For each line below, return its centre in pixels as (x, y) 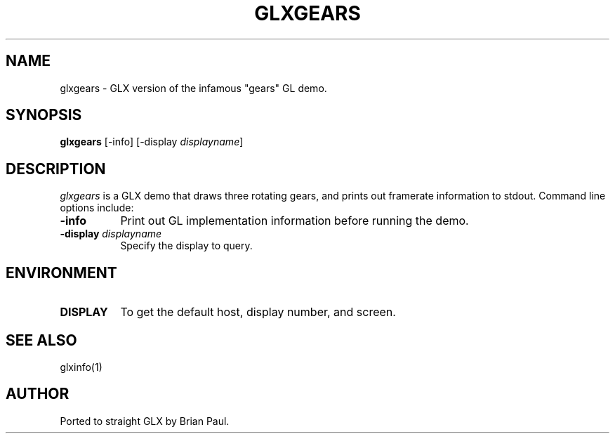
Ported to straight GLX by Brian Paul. (145, 421)
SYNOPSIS (44, 115)
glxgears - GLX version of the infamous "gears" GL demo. (193, 88)
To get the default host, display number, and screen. (258, 312)
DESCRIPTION (56, 169)
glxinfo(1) (81, 367)
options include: (97, 208)
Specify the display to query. (186, 246)
